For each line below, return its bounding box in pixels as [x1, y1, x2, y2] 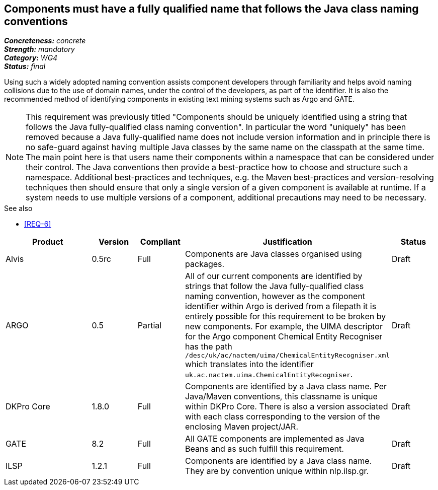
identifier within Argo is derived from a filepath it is [185, 301, 377, 312]
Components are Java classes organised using [185, 249, 362, 259]
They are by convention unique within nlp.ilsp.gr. [185, 466, 369, 476]
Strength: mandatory [4, 45, 75, 54]
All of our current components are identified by [185, 271, 363, 282]
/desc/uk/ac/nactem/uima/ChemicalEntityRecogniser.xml [185, 352, 390, 360]
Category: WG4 [4, 53, 58, 62]
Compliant [140, 237, 181, 247]
